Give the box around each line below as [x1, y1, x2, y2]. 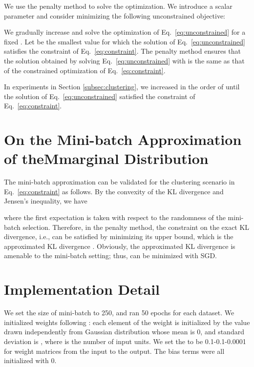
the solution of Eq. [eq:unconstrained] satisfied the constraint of [4, 91, 195, 101]
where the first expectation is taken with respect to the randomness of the [4, 212, 226, 223]
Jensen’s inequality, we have [4, 196, 87, 206]
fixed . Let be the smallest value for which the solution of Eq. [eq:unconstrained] [4, 36, 245, 46]
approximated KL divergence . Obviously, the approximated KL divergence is [4, 241, 235, 251]
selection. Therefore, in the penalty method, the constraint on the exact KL [22, 222, 250, 232]
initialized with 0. [4, 355, 57, 366]
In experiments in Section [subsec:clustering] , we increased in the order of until [4, 82, 240, 92]
